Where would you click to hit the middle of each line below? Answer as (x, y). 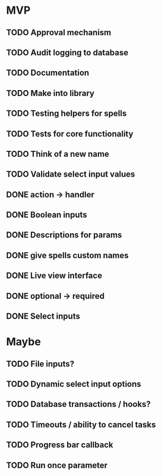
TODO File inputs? (40, 364)
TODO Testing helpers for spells (66, 114)
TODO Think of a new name (58, 154)
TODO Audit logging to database (67, 52)
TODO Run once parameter (57, 465)
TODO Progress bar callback (60, 445)
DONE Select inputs (43, 316)
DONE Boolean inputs (47, 215)
